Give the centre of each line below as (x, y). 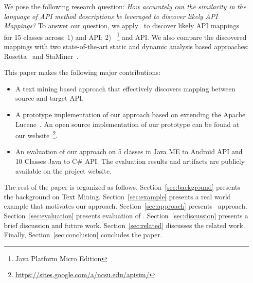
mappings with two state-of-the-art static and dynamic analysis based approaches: (126, 46)
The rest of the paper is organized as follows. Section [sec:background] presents (122, 187)
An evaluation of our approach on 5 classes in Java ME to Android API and (129, 151)
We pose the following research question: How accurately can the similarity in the (125, 6)
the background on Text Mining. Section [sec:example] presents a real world (117, 196)
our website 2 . (36, 134)
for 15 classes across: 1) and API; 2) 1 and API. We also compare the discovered (125, 36)
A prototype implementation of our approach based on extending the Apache (130, 114)
